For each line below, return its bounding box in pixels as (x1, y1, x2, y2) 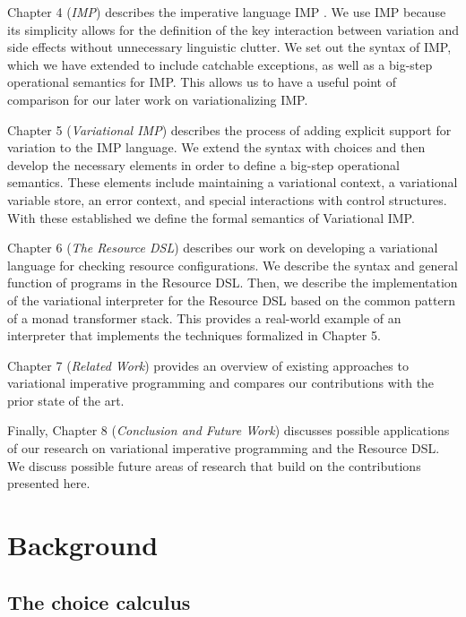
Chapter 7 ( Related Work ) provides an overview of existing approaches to (7, 356, 409, 374)
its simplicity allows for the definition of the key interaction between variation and (7, 20, 459, 39)
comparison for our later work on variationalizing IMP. (7, 90, 308, 108)
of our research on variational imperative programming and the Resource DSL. (7, 439, 440, 458)
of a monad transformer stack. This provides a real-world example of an (7, 308, 401, 327)
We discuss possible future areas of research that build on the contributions (7, 456, 421, 475)
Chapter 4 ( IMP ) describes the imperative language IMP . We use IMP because (7, 3, 446, 21)
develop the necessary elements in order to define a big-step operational (7, 155, 400, 174)
